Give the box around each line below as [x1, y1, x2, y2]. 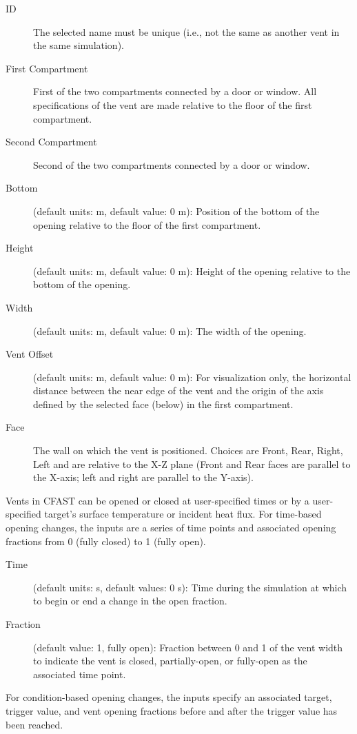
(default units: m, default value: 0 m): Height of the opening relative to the [33, 263, 351, 278]
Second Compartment [6, 134, 97, 149]
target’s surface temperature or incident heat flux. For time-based [44, 507, 322, 521]
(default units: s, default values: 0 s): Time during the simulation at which [33, 580, 347, 594]
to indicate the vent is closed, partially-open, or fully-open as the [33, 653, 307, 668]
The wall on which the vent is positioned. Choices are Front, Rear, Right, [33, 443, 343, 458]
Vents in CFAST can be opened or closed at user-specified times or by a [6, 493, 309, 507]
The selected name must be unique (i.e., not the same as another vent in [33, 24, 340, 39]
